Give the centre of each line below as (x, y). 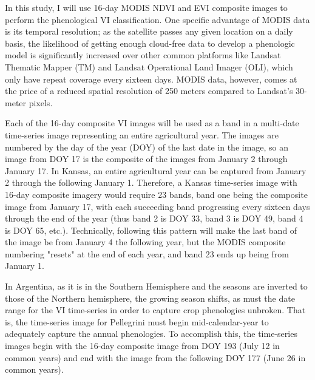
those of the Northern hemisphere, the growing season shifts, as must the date (150, 298)
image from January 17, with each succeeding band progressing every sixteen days (157, 206)
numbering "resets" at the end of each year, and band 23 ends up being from (147, 253)
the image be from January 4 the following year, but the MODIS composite (145, 242)
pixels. (41, 102)
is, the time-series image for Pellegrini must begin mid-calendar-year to (137, 321)
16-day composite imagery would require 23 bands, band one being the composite (156, 194)
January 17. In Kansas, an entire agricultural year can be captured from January (156, 170)
